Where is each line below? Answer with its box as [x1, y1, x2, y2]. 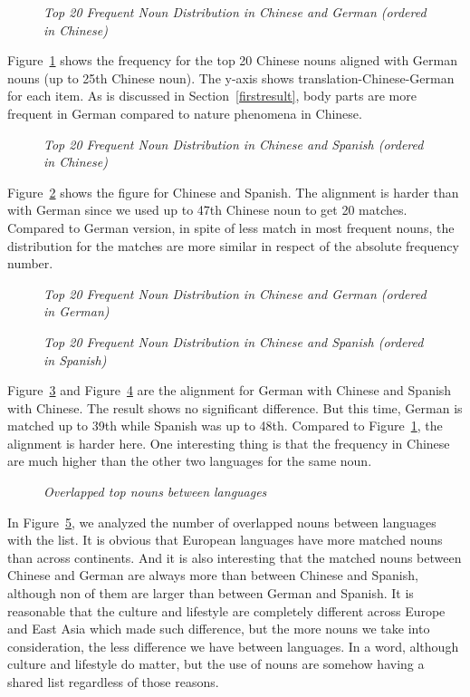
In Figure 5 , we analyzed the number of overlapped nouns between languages [7, 512, 436, 531]
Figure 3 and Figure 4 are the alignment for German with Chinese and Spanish [7, 381, 452, 400]
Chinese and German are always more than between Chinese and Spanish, [7, 566, 418, 585]
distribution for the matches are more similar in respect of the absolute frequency [7, 236, 459, 255]
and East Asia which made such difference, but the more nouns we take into [7, 619, 430, 638]
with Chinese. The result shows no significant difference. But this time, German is [7, 398, 463, 417]
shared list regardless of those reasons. [7, 673, 219, 691]
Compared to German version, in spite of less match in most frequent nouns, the [7, 218, 455, 237]
